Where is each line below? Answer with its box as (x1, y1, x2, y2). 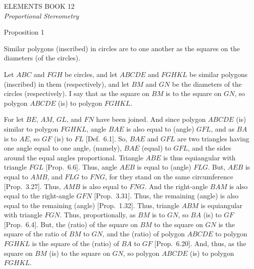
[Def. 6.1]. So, (85, 133, 127, 143)
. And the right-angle (145, 181, 208, 191)
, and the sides (188, 143, 232, 153)
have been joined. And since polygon (96, 114, 206, 124)
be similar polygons (189, 69, 248, 79)
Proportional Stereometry (4, 10, 79, 20)
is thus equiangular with (163, 152, 236, 162)
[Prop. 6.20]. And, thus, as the (154, 238, 246, 249)
